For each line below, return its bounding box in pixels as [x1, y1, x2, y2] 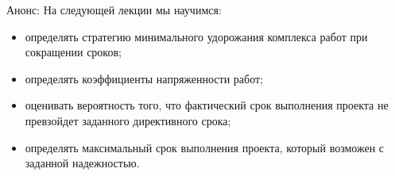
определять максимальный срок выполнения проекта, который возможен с [25, 139, 385, 155]
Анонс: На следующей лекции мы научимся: [6, 2, 222, 17]
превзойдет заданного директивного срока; [25, 112, 231, 128]
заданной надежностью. [25, 155, 140, 171]
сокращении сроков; [25, 44, 122, 60]
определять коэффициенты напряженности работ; [25, 70, 264, 86]
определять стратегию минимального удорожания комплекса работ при [25, 28, 368, 44]
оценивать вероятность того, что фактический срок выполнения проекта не [25, 97, 389, 113]
